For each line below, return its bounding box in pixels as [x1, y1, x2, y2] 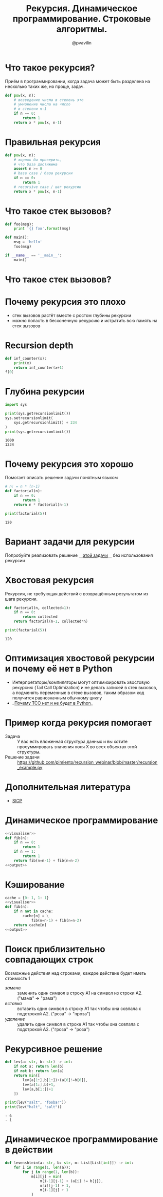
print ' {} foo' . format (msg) [14, 226, 71, 231]
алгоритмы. [56, 24, 108, 35]
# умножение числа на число [14, 102, 71, 107]
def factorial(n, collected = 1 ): [5, 605, 71, 610]
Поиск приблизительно [5, 944, 106, 955]
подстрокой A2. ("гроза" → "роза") [17, 1026, 90, 1032]
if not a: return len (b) [14, 1064, 64, 1069]
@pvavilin [72, 40, 91, 45]
